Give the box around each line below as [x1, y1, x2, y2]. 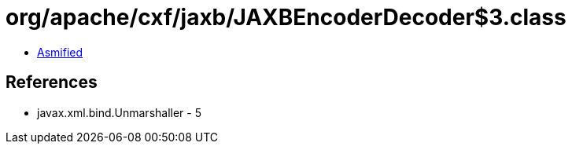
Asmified [37, 45, 83, 59]
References [6, 72, 98, 93]
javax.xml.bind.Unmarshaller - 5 [37, 105, 202, 119]
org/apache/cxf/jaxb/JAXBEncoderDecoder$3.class [6, 4, 566, 31]
